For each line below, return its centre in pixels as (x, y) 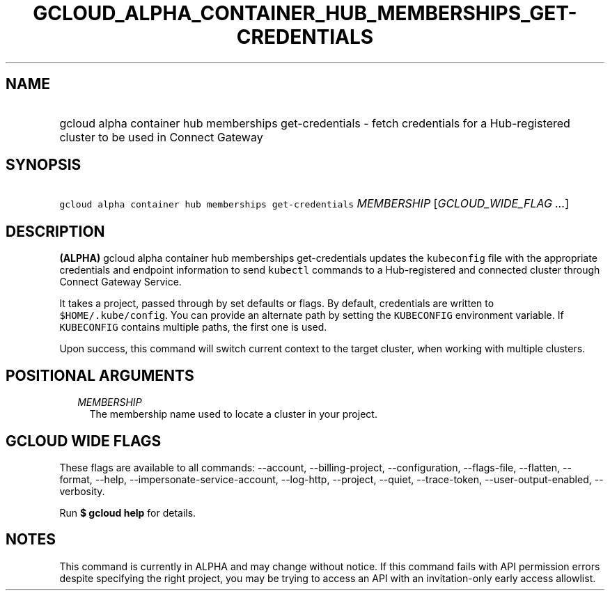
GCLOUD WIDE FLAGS (84, 441)
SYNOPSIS (44, 165)
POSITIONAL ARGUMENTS (100, 375)
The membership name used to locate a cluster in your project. (233, 414)
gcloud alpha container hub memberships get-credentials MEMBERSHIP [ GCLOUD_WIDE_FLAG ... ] (314, 204)
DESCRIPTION (55, 231)
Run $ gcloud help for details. (128, 512)
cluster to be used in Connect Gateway (161, 137)
